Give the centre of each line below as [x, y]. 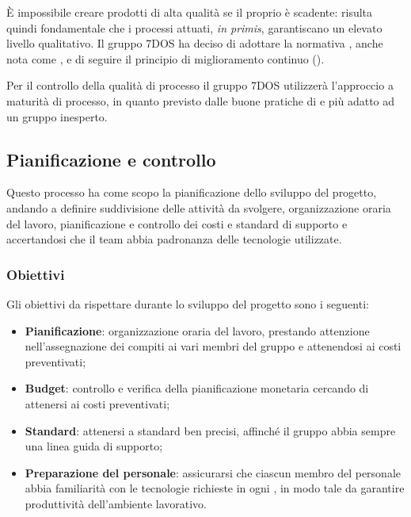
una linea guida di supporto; [94, 446]
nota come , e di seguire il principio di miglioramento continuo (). [166, 58]
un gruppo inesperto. [57, 116]
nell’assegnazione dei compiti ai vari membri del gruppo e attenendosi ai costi [213, 346]
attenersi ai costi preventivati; [97, 403]
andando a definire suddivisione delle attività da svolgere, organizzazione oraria [199, 207]
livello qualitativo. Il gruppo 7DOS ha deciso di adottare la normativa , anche [195, 43]
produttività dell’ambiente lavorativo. [116, 503]
